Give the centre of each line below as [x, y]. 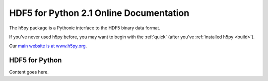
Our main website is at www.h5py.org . [48, 46]
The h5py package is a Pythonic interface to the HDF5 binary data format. [85, 28]
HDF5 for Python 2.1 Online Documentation [99, 13]
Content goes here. [29, 72]
